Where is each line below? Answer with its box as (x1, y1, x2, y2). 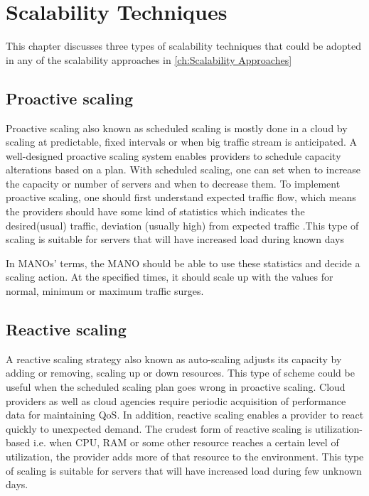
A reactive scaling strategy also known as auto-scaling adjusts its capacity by (6, 351, 342, 366)
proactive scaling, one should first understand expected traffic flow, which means (6, 190, 356, 205)
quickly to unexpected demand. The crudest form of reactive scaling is (6, 421, 312, 436)
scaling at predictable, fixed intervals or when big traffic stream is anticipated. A (6, 134, 357, 149)
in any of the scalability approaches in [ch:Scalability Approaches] (6, 52, 292, 67)
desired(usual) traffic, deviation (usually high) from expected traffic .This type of (6, 217, 359, 232)
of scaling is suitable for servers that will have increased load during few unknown (6, 463, 362, 478)
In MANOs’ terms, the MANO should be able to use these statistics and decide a (6, 255, 360, 270)
